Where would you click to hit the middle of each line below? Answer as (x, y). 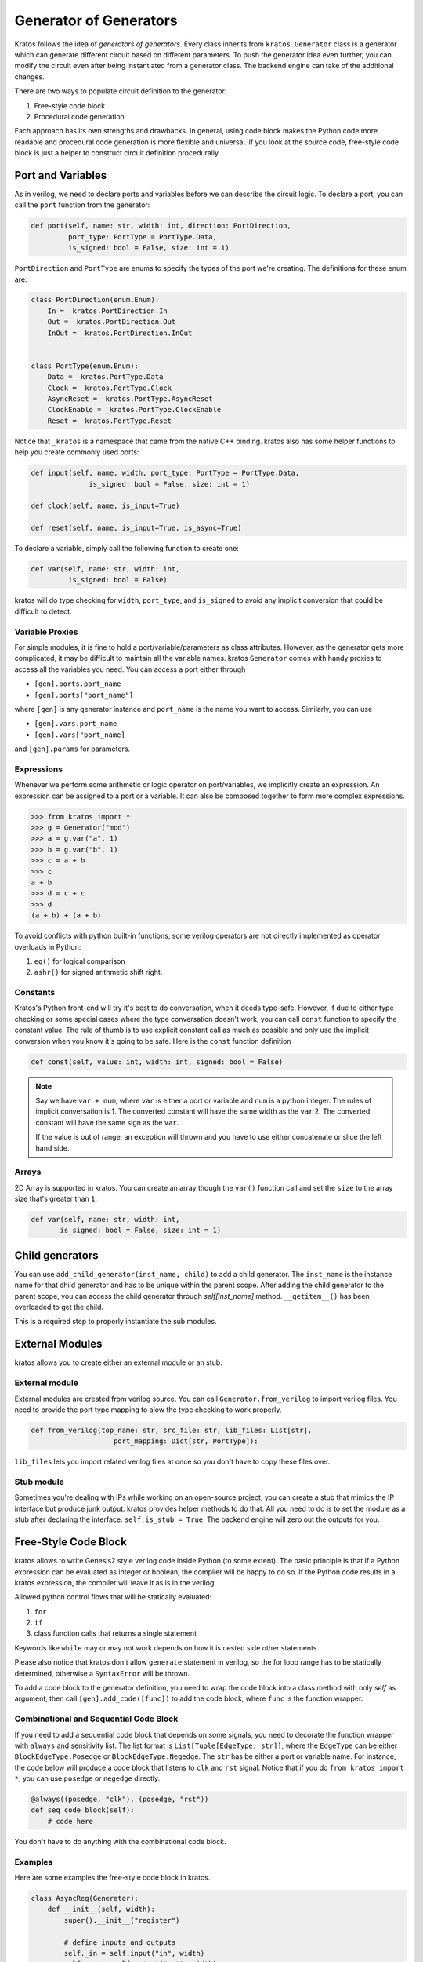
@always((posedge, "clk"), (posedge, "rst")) (120, 1800)
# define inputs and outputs (120, 1942)
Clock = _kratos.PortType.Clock (110, 388)
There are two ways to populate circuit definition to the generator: (121, 91)
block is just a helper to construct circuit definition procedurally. (117, 153)
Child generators (56, 1255)
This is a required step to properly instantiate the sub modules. (116, 1322)
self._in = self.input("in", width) (134, 1953)
